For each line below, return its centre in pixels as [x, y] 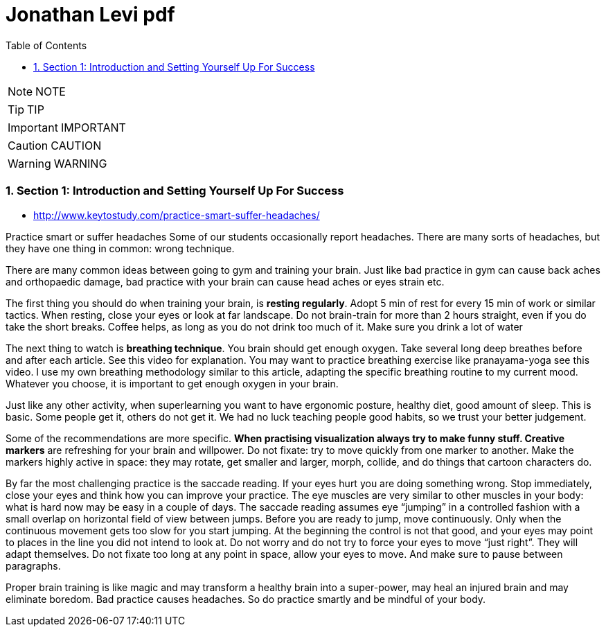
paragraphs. [33, 565]
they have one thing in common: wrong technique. [120, 248]
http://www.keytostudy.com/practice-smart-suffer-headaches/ [177, 215]
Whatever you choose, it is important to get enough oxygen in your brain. [172, 383]
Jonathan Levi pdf [90, 15]
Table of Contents [46, 45]
